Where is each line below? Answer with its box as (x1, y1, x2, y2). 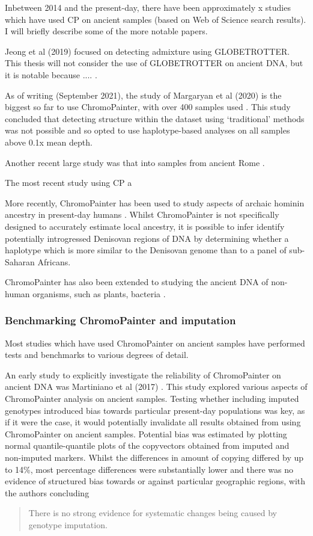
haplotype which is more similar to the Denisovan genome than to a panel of (5, 244, 287, 256)
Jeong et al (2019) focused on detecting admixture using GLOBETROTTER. (5, 45, 290, 57)
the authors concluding (5, 486, 90, 499)
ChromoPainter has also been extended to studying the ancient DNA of (5, 276, 269, 288)
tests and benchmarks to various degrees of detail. (5, 348, 189, 361)
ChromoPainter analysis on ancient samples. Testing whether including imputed (5, 392, 299, 405)
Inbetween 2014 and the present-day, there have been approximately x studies (5, 1, 291, 13)
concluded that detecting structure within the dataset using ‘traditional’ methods (5, 112, 305, 125)
